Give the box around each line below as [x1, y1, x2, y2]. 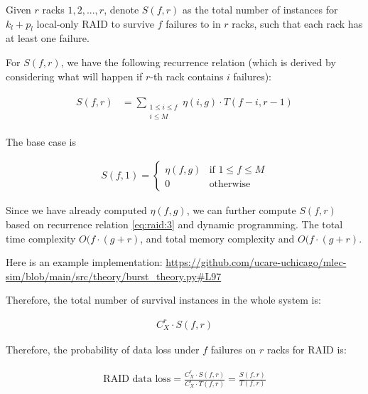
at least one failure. [6, 31, 90, 46]
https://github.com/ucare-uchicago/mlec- [166, 255, 347, 270]
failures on [210, 341, 256, 356]
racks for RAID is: [266, 341, 347, 356]
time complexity [6, 230, 76, 245]
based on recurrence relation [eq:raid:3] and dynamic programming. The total [6, 217, 343, 232]
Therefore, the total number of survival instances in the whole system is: [6, 292, 321, 307]
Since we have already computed [6, 203, 147, 218]
